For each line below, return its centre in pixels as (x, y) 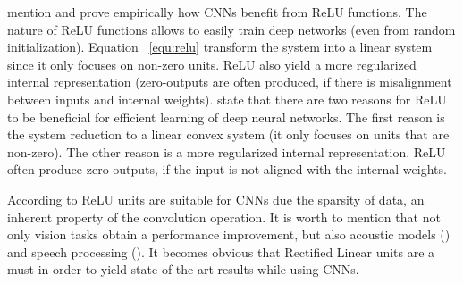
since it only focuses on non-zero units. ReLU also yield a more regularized (212, 64)
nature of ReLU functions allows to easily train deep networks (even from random (231, 29)
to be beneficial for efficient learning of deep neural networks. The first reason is (226, 117)
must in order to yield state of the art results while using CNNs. (183, 269)
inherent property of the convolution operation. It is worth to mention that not (224, 217)
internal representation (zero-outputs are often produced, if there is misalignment (230, 82)
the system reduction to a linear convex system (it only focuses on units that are (228, 134)
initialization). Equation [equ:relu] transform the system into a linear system (220, 47)
